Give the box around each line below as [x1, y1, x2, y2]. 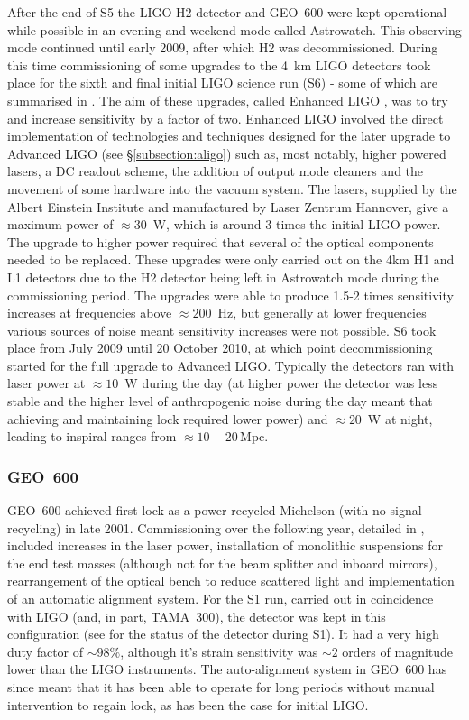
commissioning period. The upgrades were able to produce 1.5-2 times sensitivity [7, 285, 454, 304]
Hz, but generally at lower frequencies [217, 303, 427, 322]
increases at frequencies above [7, 303, 172, 322]
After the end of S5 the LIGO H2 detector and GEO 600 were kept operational [7, 3, 447, 21]
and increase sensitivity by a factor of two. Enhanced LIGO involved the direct [7, 108, 444, 127]
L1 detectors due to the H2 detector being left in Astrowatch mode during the [7, 267, 439, 286]
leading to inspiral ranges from [7, 427, 177, 446]
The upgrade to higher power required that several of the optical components [7, 232, 434, 251]
